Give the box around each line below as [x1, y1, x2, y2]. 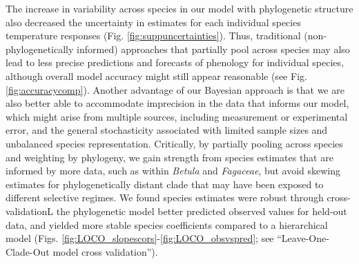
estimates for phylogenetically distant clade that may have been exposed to [6, 176, 324, 191]
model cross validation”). [52, 244, 158, 258]
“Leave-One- [277, 231, 329, 245]
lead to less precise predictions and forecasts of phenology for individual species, [6, 55, 344, 70]
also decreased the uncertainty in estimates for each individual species [6, 14, 301, 29]
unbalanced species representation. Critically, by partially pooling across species [6, 136, 343, 150]
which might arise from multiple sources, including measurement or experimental [6, 109, 348, 123]
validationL [6, 203, 54, 218]
